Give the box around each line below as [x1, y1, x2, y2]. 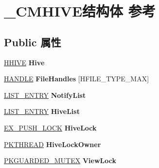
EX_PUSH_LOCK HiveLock [4, 122, 97, 132]
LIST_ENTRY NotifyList [4, 90, 86, 100]
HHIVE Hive [4, 57, 45, 67]
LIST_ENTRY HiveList [4, 106, 80, 116]
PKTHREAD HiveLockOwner [4, 139, 101, 149]
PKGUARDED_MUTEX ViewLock [4, 155, 116, 166]
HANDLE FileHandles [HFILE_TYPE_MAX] [4, 74, 149, 84]
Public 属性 [4, 34, 61, 49]
